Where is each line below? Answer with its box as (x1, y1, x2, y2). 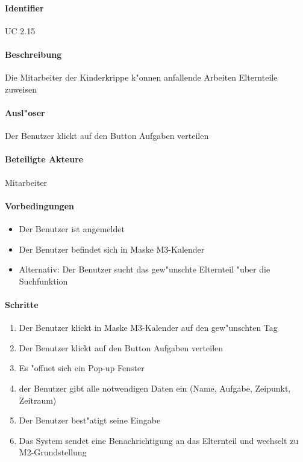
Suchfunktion (19, 274, 68, 287)
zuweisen (5, 82, 37, 95)
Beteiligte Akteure (5, 153, 84, 165)
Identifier (5, 1, 44, 14)
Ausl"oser (5, 106, 45, 119)
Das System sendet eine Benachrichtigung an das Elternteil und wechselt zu (19, 434, 299, 446)
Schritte (5, 298, 39, 310)
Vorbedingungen (5, 199, 74, 212)
